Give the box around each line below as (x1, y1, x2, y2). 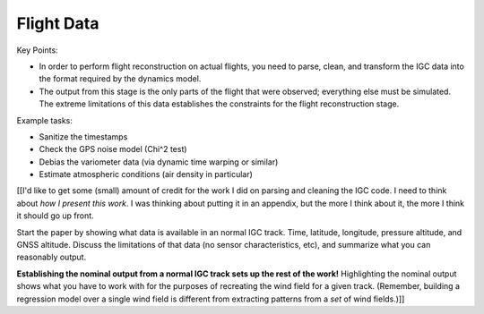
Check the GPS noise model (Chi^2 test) (39, 144, 187, 155)
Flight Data (16, 13, 99, 33)
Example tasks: (16, 115, 73, 125)
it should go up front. (16, 210, 94, 221)
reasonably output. (16, 251, 87, 263)
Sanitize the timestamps (39, 131, 128, 142)
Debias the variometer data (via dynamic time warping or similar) (39, 157, 279, 167)
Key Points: (16, 45, 58, 55)
